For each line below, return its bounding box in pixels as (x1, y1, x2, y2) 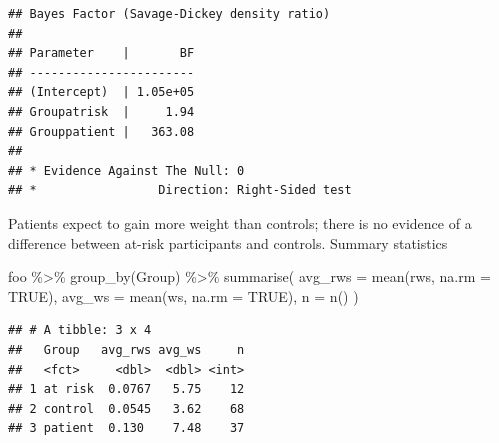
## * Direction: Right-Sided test (8, 183, 352, 198)
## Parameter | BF (8, 46, 195, 61)
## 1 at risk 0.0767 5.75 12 (8, 382, 245, 397)
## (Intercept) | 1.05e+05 (8, 85, 195, 100)
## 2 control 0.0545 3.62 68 (8, 401, 245, 416)
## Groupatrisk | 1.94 (8, 104, 195, 119)
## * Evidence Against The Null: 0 (8, 163, 245, 178)
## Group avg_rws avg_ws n (8, 342, 245, 357)
